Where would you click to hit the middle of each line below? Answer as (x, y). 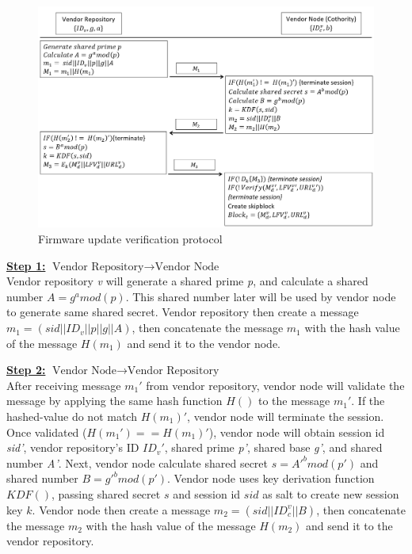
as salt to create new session (331, 493)
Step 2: (26, 370)
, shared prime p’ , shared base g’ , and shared (273, 447)
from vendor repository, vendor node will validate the (275, 385)
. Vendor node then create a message (121, 509)
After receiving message (64, 385)
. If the (368, 401)
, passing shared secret (106, 493)
